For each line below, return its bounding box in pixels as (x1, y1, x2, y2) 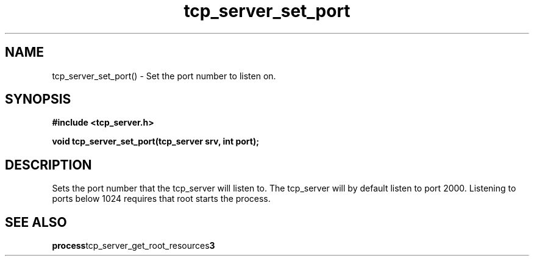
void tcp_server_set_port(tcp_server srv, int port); (52, 136, 259, 147)
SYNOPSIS (5, 91, 71, 107)
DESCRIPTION (5, 157, 92, 173)
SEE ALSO (5, 214, 67, 230)
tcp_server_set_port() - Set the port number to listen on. (52, 70, 276, 81)
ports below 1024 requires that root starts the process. (52, 193, 271, 204)
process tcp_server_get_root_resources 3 (52, 240, 215, 251)
